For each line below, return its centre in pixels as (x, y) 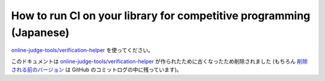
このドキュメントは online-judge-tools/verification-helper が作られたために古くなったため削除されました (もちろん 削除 (159, 61)
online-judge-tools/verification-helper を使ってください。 (82, 50)
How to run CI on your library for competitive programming (161, 16)
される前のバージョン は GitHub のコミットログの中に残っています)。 (97, 70)
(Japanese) (40, 32)
